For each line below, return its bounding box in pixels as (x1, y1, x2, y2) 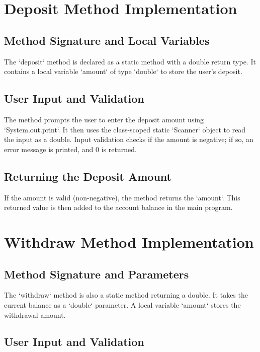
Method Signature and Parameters (4, 266, 189, 281)
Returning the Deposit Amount (4, 168, 171, 184)
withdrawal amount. (4, 309, 66, 320)
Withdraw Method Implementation (4, 231, 254, 252)
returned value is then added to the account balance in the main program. (4, 202, 233, 213)
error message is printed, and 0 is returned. (4, 144, 137, 154)
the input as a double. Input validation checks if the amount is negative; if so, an (4, 134, 253, 145)
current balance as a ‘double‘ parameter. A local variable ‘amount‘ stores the (4, 299, 241, 310)
